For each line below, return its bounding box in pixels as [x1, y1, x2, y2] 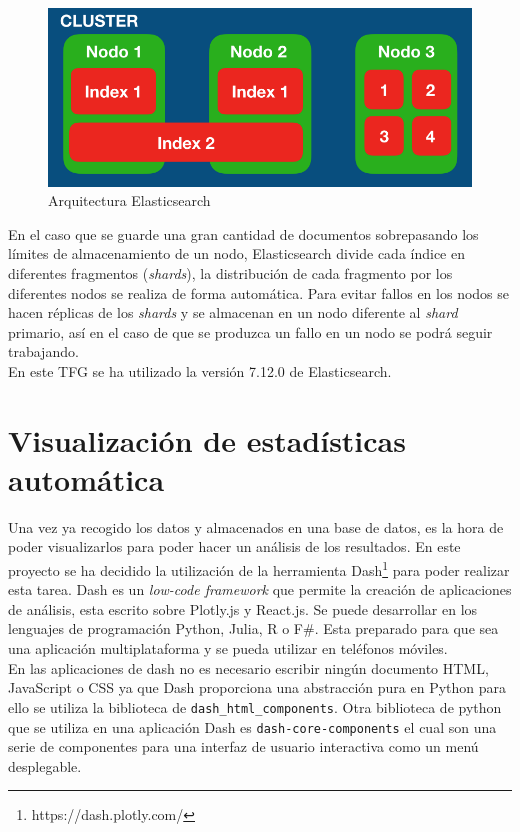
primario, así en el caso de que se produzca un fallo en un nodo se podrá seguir [8, 321, 493, 342]
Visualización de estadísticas [8, 419, 406, 460]
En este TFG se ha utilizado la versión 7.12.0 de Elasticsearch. [8, 360, 392, 381]
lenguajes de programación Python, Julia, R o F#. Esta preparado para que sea [8, 618, 499, 639]
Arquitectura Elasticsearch [48, 190, 211, 211]
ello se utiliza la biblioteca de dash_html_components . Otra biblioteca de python [8, 696, 502, 717]
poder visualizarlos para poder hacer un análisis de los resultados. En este [8, 536, 461, 557]
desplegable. [8, 755, 82, 776]
